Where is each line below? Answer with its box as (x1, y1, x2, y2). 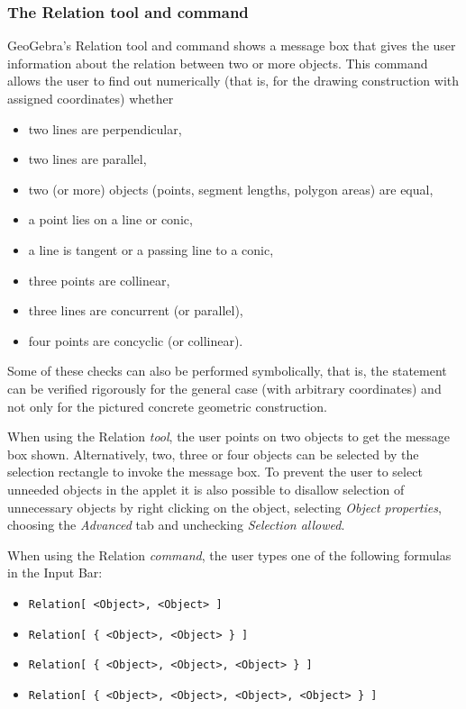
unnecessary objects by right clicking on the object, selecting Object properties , (7, 497, 442, 516)
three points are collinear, (28, 270, 170, 289)
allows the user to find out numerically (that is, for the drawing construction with (7, 71, 460, 90)
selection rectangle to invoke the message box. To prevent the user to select (7, 462, 423, 481)
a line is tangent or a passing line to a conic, (28, 240, 274, 259)
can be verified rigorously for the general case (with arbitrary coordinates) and (7, 378, 442, 397)
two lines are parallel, (28, 150, 147, 168)
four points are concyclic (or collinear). (28, 331, 243, 350)
